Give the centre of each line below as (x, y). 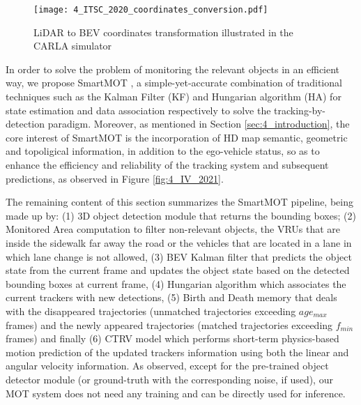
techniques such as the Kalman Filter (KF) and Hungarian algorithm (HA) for (174, 97)
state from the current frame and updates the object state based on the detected (178, 270)
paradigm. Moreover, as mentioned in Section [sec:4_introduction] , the (199, 124)
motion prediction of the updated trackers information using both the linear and (177, 352)
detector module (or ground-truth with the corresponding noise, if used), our (169, 379)
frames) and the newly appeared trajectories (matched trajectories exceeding (169, 324)
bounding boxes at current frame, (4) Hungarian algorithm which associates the (176, 283)
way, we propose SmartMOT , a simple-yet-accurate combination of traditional (174, 83)
